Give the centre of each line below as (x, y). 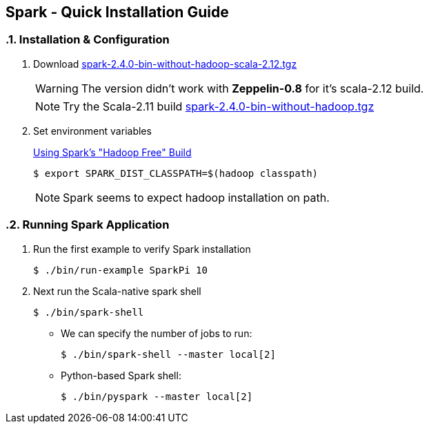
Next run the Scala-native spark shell (117, 291)
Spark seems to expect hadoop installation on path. (196, 197)
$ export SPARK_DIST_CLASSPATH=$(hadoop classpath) (176, 173)
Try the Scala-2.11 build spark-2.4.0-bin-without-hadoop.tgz (219, 106)
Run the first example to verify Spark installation (142, 249)
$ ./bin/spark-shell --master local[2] (168, 354)
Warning (57, 88)
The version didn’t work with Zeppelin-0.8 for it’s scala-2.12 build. (252, 88)
